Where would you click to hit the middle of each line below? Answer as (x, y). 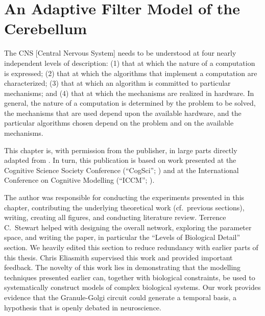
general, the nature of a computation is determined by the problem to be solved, (130, 103)
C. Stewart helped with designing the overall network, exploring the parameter (128, 227)
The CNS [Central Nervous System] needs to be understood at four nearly (120, 53)
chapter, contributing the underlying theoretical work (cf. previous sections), (124, 207)
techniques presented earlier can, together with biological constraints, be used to (130, 277)
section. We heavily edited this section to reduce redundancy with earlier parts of (131, 247)
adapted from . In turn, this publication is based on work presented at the (120, 160)
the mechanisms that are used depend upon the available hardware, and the (123, 113)
